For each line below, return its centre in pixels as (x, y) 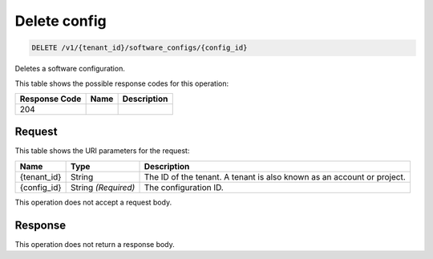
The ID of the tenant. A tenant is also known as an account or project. (275, 176)
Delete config (61, 21)
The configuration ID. (184, 187)
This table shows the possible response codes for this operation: (122, 83)
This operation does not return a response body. (95, 244)
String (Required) (103, 187)
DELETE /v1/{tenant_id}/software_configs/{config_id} (140, 48)
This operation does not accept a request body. (93, 202)
